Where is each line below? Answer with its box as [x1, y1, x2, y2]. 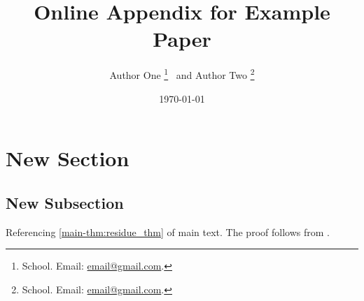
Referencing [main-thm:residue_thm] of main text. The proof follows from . [6, 224, 330, 239]
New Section [6, 144, 129, 172]
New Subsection [6, 191, 124, 213]
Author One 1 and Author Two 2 [109, 66, 255, 82]
